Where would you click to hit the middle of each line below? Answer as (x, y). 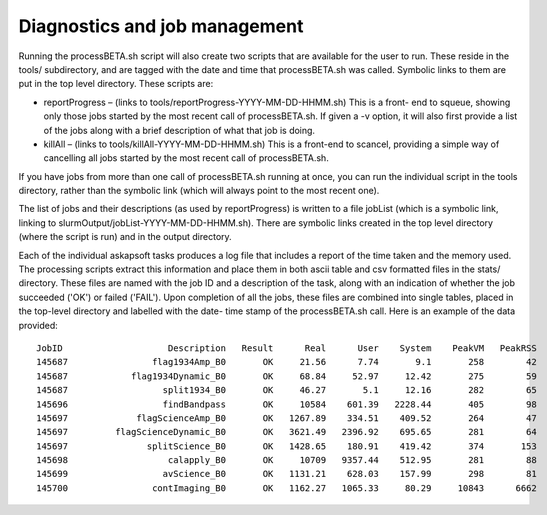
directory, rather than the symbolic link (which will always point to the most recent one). (199, 191)
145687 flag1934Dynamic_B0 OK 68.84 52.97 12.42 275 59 (286, 376)
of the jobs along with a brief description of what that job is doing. (179, 130)
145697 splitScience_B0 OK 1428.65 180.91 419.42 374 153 (286, 446)
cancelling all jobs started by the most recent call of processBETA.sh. (186, 158)
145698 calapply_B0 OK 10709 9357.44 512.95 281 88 (286, 460)
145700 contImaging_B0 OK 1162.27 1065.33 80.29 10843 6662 (286, 488)
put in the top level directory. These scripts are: (116, 84)
